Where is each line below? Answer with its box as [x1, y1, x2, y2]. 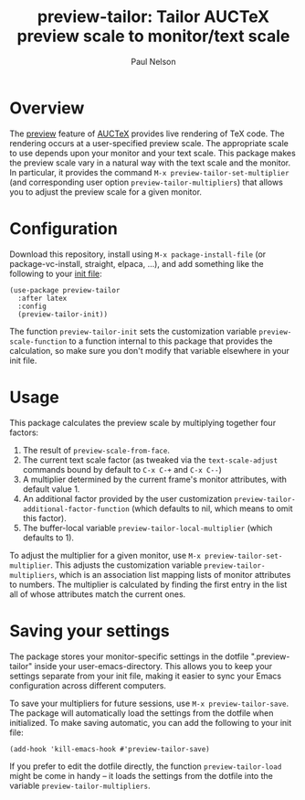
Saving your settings [9, 620, 171, 641]
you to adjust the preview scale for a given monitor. [9, 186, 203, 197]
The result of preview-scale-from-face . [22, 444, 171, 455]
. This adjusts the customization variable [49, 560, 203, 571]
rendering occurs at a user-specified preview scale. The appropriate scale [9, 137, 289, 148]
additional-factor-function [22, 505, 130, 514]
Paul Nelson [131, 56, 176, 67]
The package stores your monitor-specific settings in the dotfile [9, 651, 249, 662]
